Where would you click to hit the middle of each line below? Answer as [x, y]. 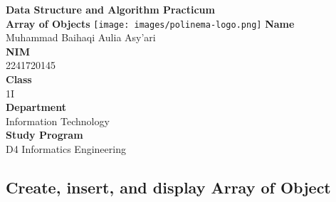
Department [36, 107]
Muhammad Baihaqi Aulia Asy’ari [81, 37]
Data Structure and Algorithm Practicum [110, 9]
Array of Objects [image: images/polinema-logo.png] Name [150, 23]
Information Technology [58, 121]
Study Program [44, 135]
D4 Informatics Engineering [66, 149]
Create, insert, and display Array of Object [168, 187]
